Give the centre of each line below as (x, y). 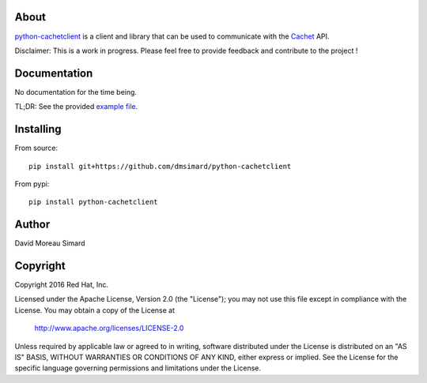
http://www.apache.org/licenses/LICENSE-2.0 (109, 329)
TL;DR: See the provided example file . (76, 107)
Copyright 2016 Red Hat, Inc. (62, 285)
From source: (36, 148)
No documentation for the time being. (76, 92)
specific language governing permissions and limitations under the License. (138, 368)
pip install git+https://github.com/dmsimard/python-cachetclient (160, 166)
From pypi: (32, 184)
